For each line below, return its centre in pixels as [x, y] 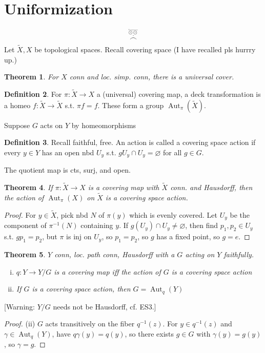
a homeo [17, 105]
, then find [202, 225]
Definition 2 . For [33, 94]
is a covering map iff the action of [107, 271]
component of [25, 225]
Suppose [17, 125]
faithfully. [239, 254]
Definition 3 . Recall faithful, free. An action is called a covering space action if [130, 142]
